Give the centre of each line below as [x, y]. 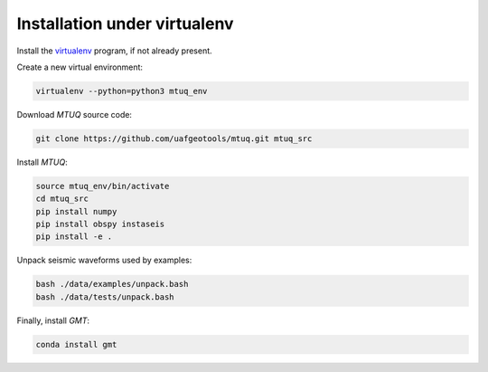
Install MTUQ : [42, 162]
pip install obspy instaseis [100, 224]
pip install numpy [76, 211]
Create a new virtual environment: [80, 67]
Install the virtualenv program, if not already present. [114, 51]
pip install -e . [74, 237]
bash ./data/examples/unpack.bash [112, 284]
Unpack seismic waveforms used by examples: [104, 260]
